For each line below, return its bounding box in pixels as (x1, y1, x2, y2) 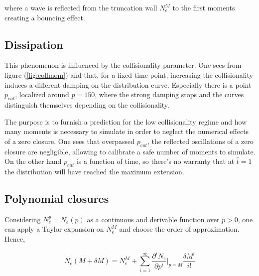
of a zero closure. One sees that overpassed (4, 136, 135, 146)
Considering (4, 214, 41, 224)
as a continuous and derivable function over (87, 214, 220, 224)
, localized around (15, 89, 69, 100)
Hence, (4, 233, 25, 244)
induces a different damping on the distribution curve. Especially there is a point (4, 79, 252, 90)
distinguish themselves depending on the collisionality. (4, 99, 169, 110)
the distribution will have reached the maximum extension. (4, 166, 184, 176)
